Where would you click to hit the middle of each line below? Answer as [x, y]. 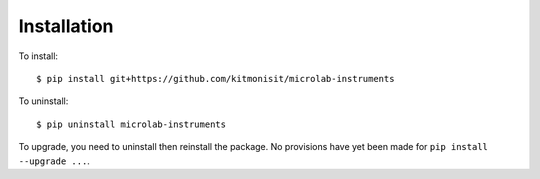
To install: [38, 56]
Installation [66, 26]
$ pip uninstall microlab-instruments [131, 124]
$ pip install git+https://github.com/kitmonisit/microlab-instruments [215, 78]
